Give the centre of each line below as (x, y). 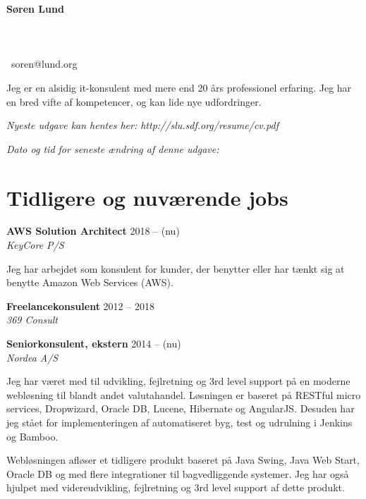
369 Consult (32, 320)
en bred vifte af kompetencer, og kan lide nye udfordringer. (134, 101)
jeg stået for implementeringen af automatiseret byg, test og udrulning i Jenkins (179, 422)
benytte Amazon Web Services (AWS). (90, 282)
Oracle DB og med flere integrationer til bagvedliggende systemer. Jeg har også (178, 473)
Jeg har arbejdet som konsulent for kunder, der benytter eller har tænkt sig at (176, 268)
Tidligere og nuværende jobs (147, 197)
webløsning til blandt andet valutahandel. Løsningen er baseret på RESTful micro (184, 394)
